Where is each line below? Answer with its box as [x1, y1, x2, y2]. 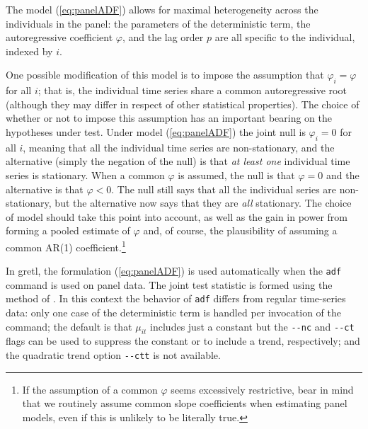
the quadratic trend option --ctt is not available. [6, 348, 221, 362]
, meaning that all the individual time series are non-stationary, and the [23, 139, 335, 154]
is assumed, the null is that [178, 167, 295, 182]
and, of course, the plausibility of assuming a [143, 223, 338, 238]
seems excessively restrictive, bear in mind [171, 382, 354, 396]
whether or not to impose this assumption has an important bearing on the [6, 110, 333, 125]
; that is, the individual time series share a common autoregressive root [38, 83, 347, 98]
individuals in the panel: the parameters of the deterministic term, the [6, 16, 311, 30]
